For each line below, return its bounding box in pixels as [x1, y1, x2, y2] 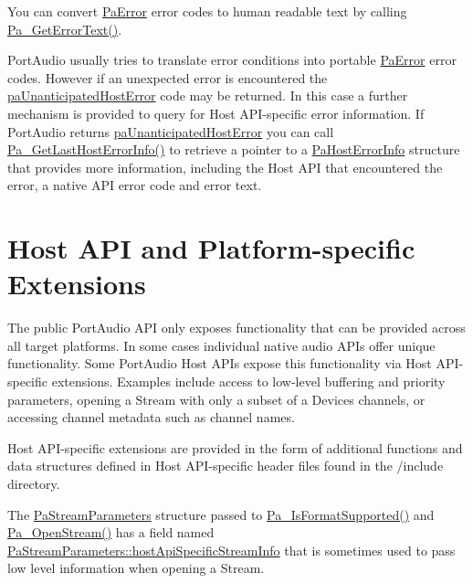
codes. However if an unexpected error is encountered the [7, 68, 328, 87]
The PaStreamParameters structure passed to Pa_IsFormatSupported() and [7, 504, 435, 524]
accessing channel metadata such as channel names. [7, 408, 295, 427]
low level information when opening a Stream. [7, 558, 265, 578]
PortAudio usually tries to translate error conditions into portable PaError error [7, 50, 457, 69]
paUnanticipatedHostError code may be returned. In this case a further [7, 86, 408, 105]
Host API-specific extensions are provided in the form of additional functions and [7, 438, 463, 457]
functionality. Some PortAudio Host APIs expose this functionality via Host [7, 354, 432, 373]
